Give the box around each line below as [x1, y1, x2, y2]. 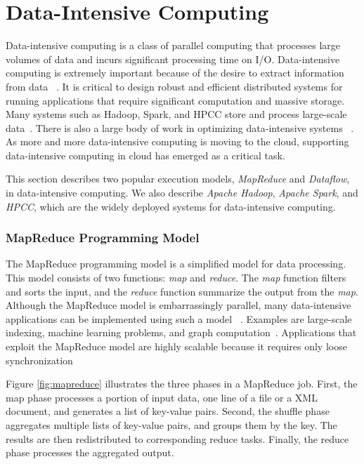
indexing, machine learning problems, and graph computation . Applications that [6, 325, 357, 340]
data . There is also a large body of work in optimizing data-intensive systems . [6, 120, 354, 135]
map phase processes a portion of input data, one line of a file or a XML [6, 390, 318, 404]
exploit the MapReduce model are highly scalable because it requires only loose [6, 339, 347, 354]
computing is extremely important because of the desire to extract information [6, 65, 344, 80]
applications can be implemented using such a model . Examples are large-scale [6, 311, 352, 326]
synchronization [6, 352, 73, 367]
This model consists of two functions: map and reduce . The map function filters [6, 270, 346, 285]
